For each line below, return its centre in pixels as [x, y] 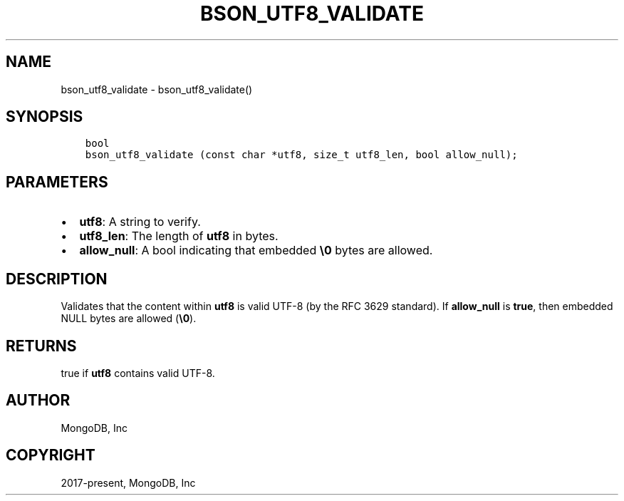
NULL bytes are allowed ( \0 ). [129, 319]
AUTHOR [38, 401]
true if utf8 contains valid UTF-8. [138, 373]
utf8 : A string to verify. [140, 222]
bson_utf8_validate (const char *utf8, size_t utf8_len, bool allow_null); [301, 155]
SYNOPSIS [45, 117]
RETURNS [41, 346]
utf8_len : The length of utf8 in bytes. [179, 236]
